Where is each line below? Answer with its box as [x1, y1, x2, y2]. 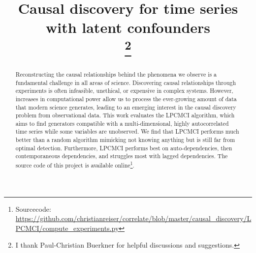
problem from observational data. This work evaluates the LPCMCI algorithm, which [15, 111, 235, 119]
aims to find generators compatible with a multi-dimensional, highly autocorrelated [15, 119, 229, 127]
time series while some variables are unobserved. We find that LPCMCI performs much [15, 127, 239, 136]
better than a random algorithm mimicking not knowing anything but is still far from [15, 136, 235, 144]
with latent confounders [45, 17, 211, 37]
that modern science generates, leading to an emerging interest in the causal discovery [15, 103, 236, 111]
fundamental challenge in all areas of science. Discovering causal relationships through [15, 78, 236, 86]
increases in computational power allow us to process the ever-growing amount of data [15, 94, 237, 103]
